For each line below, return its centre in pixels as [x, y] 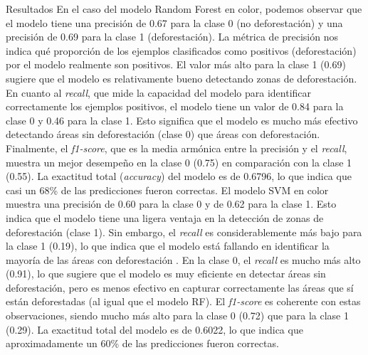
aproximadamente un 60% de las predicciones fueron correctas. [142, 343]
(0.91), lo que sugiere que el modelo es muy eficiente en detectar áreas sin [166, 274]
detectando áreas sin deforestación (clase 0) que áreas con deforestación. [163, 134]
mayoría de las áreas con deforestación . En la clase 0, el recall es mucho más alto [183, 259]
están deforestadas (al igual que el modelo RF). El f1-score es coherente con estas [183, 301]
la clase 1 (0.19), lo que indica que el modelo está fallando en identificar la [168, 246]
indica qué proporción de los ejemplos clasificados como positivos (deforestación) [181, 50]
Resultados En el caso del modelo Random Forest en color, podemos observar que [184, 9]
